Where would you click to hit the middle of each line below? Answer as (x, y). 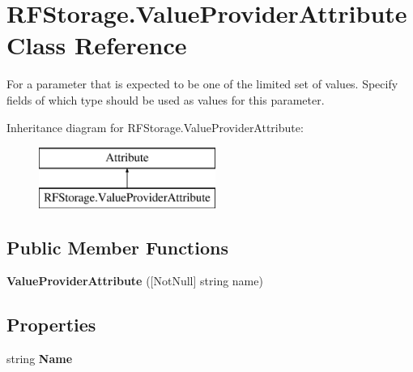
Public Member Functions (117, 247)
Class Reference (97, 45)
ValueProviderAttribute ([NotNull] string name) (135, 281)
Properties (51, 325)
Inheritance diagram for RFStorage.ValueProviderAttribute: (155, 127)
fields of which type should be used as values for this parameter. (166, 99)
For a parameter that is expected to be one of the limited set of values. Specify (202, 84)
